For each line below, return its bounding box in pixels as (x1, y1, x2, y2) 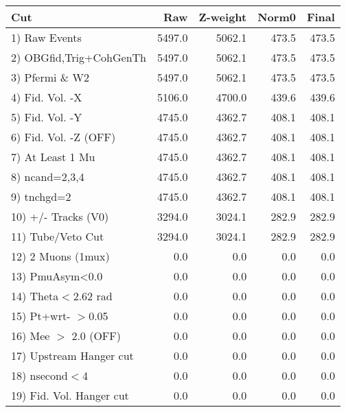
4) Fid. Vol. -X (11, 89, 82, 105)
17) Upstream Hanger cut (11, 348, 134, 363)
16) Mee (11, 328, 50, 343)
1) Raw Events (11, 29, 82, 45)
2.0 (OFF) (71, 328, 121, 343)
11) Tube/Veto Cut (11, 228, 104, 244)
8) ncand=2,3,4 (11, 169, 84, 184)
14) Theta (11, 288, 59, 304)
